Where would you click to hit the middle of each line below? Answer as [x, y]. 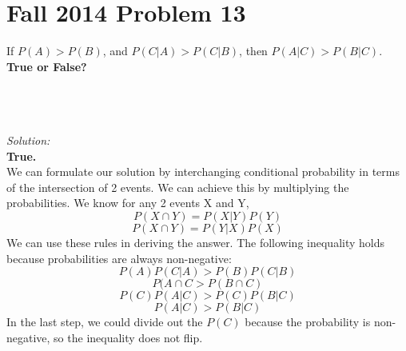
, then [253, 51]
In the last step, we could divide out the [105, 322]
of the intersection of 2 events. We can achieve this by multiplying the [178, 187]
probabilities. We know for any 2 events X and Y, [128, 203]
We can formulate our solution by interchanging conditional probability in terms [203, 172]
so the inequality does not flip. [128, 337]
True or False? [47, 66]
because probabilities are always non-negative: [119, 258]
